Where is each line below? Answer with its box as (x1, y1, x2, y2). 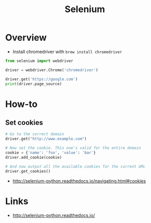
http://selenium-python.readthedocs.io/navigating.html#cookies (12, 178, 146, 184)
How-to (5, 98, 38, 109)
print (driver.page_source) (5, 81, 62, 86)
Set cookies (5, 119, 43, 127)
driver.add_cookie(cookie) (5, 155, 62, 160)
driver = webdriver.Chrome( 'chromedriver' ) (5, 67, 98, 73)
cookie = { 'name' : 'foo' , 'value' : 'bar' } (5, 150, 96, 155)
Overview (5, 32, 47, 43)
